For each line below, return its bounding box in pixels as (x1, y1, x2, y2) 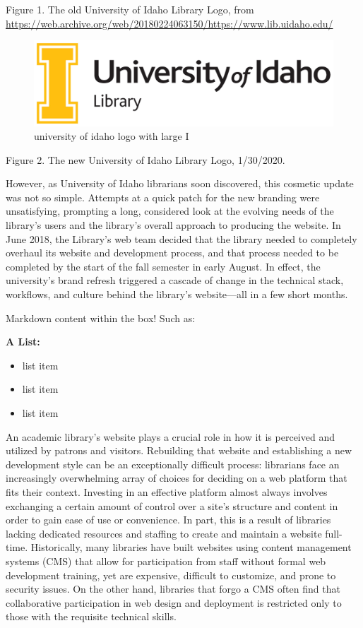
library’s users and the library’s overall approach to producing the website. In (6, 218, 341, 232)
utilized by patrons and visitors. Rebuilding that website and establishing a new (6, 443, 352, 458)
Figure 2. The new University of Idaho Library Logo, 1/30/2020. (6, 152, 285, 167)
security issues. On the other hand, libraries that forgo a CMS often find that (6, 581, 340, 596)
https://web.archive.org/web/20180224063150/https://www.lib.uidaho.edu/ (6, 16, 333, 30)
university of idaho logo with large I (34, 129, 189, 143)
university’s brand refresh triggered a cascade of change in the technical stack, (6, 273, 344, 288)
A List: (6, 334, 40, 349)
